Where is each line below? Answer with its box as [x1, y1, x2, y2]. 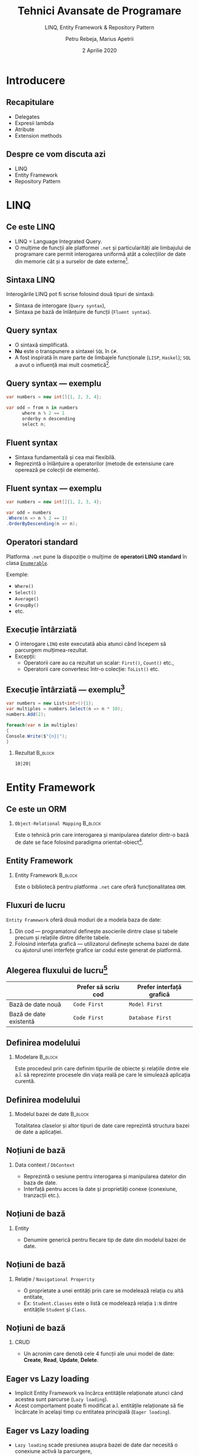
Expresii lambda [14, 119, 54, 126]
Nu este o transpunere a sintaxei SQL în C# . [14, 347, 118, 354]
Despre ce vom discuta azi [6, 150, 106, 160]
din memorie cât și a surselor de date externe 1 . [14, 256, 129, 265]
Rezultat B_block [14, 749, 55, 757]
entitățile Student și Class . [23, 1305, 87, 1313]
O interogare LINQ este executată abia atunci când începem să [14, 640, 166, 647]
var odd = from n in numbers [6, 405, 78, 411]
